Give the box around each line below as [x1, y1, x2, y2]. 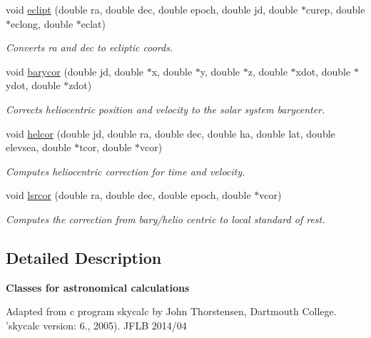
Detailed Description [6, 246, 162, 268]
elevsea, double [6, 140, 71, 155]
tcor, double [79, 140, 132, 155]
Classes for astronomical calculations [6, 280, 190, 295]
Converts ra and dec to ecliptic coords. [6, 40, 173, 55]
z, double [248, 63, 288, 78]
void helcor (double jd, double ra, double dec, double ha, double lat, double [6, 126, 335, 140]
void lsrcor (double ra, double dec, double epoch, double [6, 188, 251, 203]
